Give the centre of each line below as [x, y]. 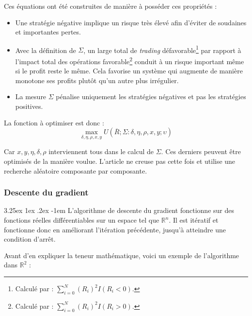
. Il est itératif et [194, 220]
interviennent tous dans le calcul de [101, 151]
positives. [29, 106]
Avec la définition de [46, 50]
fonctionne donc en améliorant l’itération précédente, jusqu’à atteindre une [115, 229]
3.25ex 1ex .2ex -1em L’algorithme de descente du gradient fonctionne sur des [119, 210]
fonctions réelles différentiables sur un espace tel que [82, 220]
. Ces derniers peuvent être [201, 151]
